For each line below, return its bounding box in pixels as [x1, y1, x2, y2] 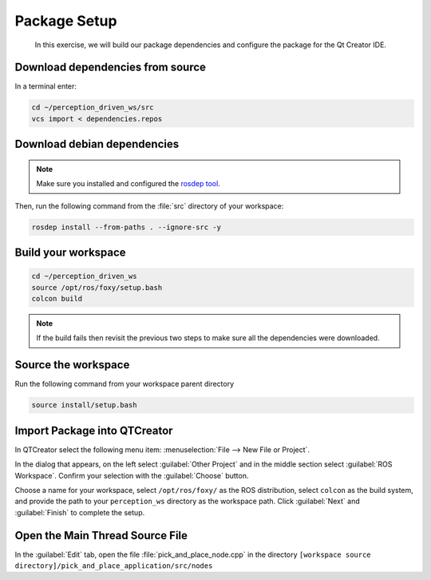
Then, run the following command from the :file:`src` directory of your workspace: [14, 201, 284, 211]
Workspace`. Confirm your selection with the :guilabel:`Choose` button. [14, 471, 249, 480]
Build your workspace [14, 246, 127, 259]
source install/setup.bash [31, 400, 137, 410]
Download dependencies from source [14, 61, 207, 74]
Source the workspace [14, 358, 130, 371]
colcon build [31, 294, 83, 303]
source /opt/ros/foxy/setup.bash [31, 283, 163, 292]
